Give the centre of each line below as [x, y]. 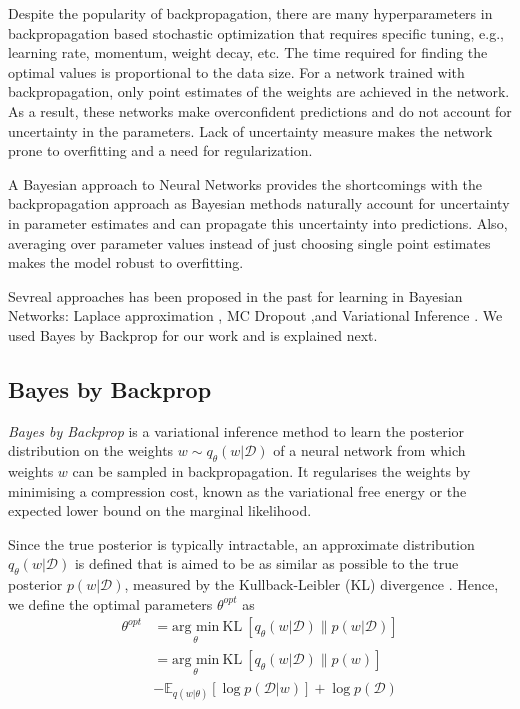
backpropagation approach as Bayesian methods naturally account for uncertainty [259, 203]
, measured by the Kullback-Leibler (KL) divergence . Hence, [311, 584]
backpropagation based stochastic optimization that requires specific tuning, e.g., [256, 32]
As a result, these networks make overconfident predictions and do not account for [260, 110]
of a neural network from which [369, 450]
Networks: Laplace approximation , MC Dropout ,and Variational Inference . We [255, 315]
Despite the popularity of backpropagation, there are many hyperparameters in [250, 13]
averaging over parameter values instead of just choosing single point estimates [249, 242]
